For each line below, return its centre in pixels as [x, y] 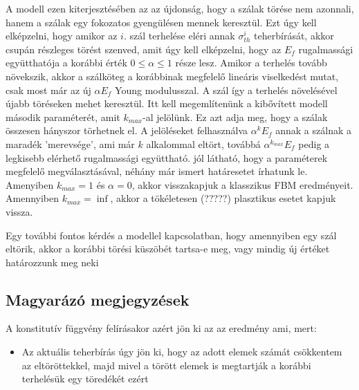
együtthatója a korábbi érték [66, 63]
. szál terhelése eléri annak [179, 36]
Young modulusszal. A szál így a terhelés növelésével [226, 90]
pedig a [314, 143]
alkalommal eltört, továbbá [203, 143]
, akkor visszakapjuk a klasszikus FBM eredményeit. [242, 184]
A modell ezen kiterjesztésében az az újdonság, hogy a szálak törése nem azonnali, [180, 8]
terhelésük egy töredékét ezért [85, 379]
